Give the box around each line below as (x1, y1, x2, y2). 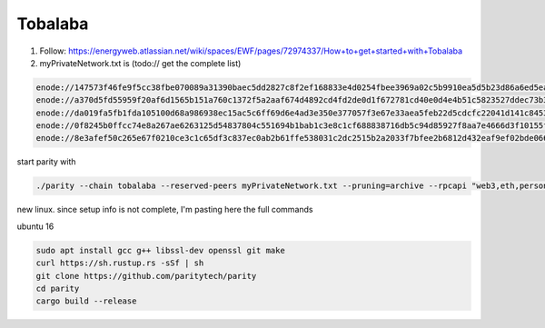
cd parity (35, 283, 80, 293)
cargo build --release (35, 296, 137, 306)
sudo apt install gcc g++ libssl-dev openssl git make (35, 245, 285, 255)
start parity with (16, 156, 76, 167)
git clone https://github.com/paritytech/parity (35, 271, 257, 281)
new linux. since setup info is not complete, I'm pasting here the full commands (16, 204, 313, 215)
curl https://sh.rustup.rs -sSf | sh (35, 258, 204, 268)
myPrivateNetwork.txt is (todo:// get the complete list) (39, 57, 242, 68)
